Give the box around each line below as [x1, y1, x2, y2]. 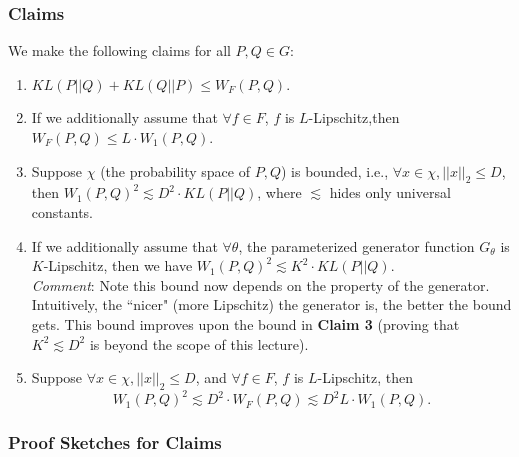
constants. [31, 201, 94, 222]
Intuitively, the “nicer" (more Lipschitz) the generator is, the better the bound [31, 294, 512, 315]
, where [257, 182, 302, 203]
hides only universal [329, 182, 451, 203]
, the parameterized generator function [238, 235, 475, 256]
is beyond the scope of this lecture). [89, 333, 309, 354]
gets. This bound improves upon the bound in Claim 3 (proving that [31, 313, 460, 334]
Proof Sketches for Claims [8, 430, 222, 455]
